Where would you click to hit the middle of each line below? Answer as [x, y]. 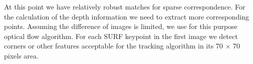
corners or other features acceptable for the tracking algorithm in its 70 [113, 46]
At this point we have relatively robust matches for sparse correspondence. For [125, 6]
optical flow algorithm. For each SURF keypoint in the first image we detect [121, 36]
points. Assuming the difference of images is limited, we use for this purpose [121, 26]
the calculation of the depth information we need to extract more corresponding [127, 16]
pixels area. [21, 55]
